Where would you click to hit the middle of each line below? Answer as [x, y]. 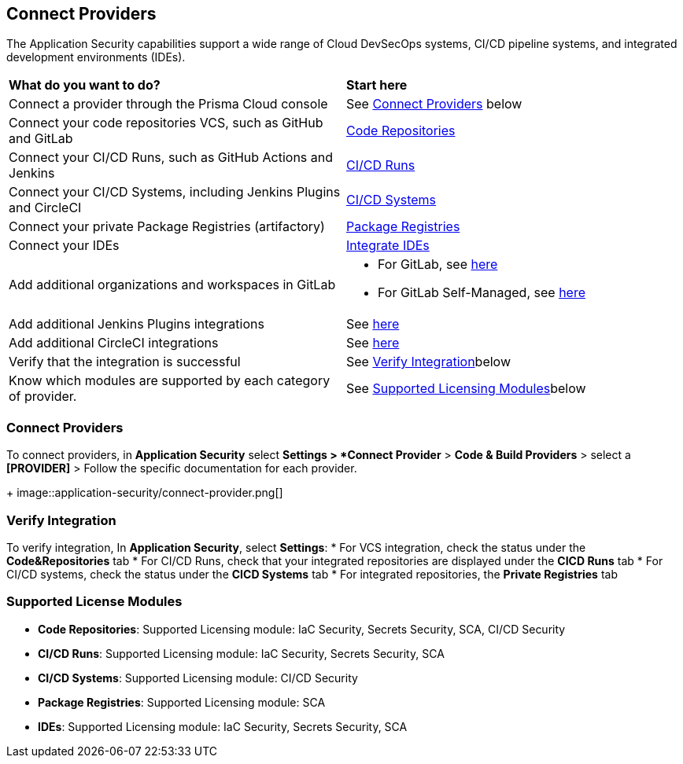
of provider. [43, 397]
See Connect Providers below [434, 104]
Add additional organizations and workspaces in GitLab [172, 285]
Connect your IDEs [64, 246]
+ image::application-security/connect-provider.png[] [145, 493]
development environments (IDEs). [96, 57]
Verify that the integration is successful [125, 362]
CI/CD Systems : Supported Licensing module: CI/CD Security [198, 678]
